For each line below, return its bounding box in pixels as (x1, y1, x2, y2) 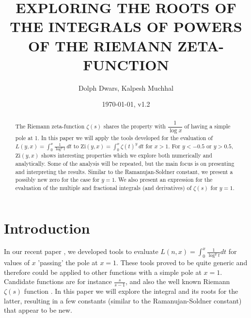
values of (4, 257, 30, 268)
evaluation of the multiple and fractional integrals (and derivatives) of (15, 183, 192, 191)
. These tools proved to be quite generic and (116, 257, 248, 268)
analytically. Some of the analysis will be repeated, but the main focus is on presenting (15, 159, 235, 167)
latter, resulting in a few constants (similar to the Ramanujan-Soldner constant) (4, 295, 242, 305)
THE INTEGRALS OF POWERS (10, 16, 242, 36)
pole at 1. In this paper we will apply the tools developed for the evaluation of (15, 133, 213, 142)
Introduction (4, 218, 90, 238)
